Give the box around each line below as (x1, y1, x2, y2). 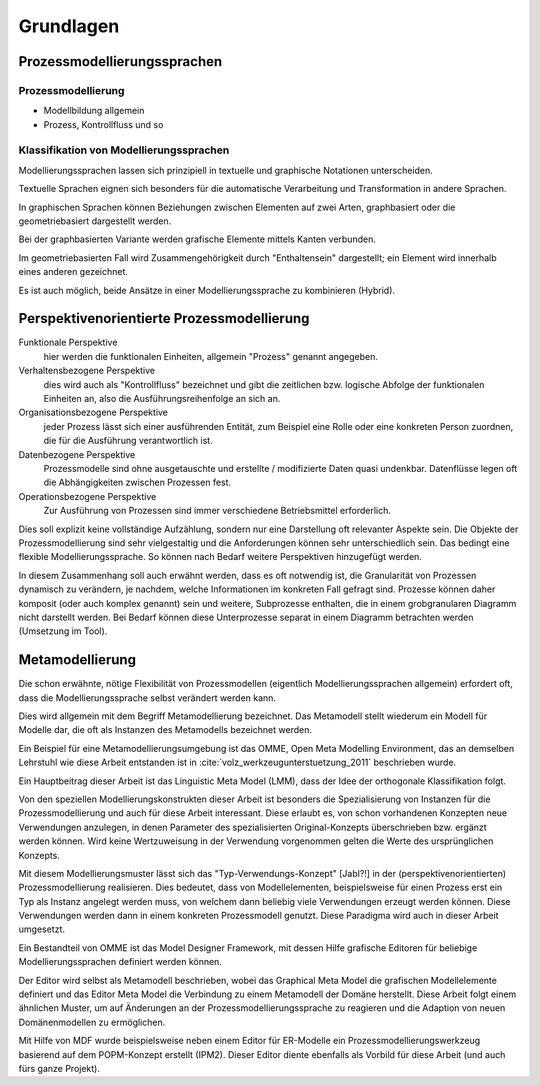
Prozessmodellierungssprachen (18, 53, 223, 70)
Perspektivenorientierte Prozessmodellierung (18, 310, 310, 327)
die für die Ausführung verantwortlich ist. (43, 435, 214, 447)
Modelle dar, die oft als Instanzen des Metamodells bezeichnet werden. (18, 724, 312, 736)
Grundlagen (18, 15, 120, 37)
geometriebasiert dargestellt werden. (18, 215, 172, 227)
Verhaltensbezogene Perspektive (18, 365, 156, 377)
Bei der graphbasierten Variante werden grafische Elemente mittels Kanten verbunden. (18, 233, 377, 245)
